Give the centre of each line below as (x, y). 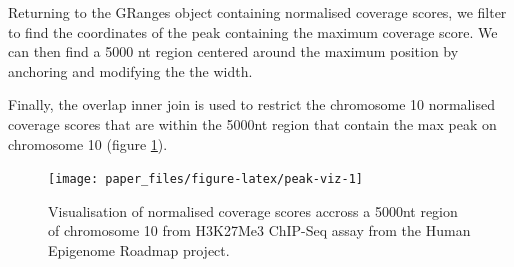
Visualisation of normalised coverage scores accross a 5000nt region (253, 210)
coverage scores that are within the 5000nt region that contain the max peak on (252, 123)
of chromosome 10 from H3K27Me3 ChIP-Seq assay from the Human (259, 230)
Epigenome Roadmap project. (139, 250)
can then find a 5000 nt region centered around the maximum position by (233, 51)
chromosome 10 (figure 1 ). (88, 143)
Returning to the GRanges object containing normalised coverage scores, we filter (257, 12)
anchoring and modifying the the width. (130, 70)
